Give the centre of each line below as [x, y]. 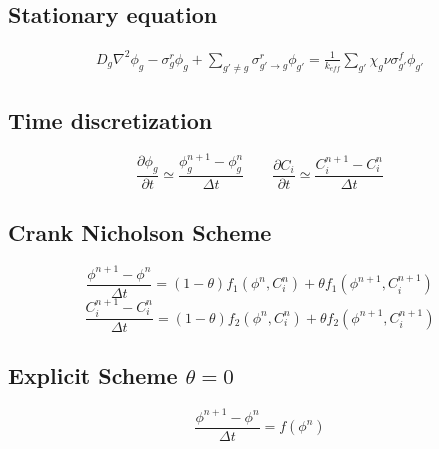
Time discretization [110, 119]
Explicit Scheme [93, 375]
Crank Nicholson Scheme [140, 232]
